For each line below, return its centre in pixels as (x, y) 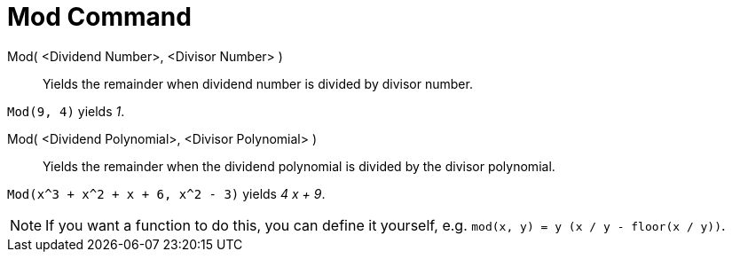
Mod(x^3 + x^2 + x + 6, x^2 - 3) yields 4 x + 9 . (166, 193)
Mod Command (99, 17)
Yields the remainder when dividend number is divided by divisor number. (258, 83)
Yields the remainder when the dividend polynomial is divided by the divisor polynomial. (299, 166)
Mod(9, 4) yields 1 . (66, 111)
